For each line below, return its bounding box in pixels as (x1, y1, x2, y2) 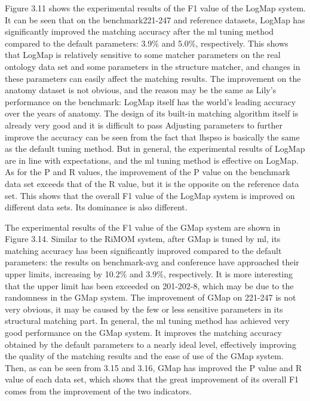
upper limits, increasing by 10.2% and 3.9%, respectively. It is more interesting (5, 268, 293, 280)
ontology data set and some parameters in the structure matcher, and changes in (5, 60, 300, 72)
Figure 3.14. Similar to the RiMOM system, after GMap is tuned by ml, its (5, 232, 281, 245)
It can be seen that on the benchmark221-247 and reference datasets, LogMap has (5, 13, 305, 26)
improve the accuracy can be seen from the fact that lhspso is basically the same (5, 130, 300, 143)
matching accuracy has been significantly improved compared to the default (5, 244, 282, 256)
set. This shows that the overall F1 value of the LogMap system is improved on (5, 189, 295, 201)
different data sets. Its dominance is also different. (5, 201, 188, 213)
